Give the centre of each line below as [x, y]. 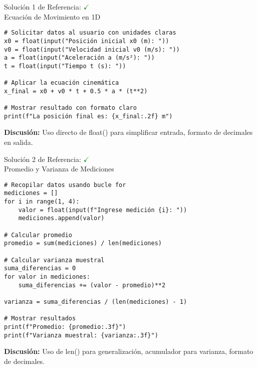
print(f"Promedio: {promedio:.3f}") [65, 327]
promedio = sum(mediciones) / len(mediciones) [83, 243]
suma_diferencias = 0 [40, 268]
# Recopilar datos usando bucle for [65, 185]
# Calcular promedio [38, 235]
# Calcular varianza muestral [54, 260]
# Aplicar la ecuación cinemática [62, 83]
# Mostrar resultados [40, 319]
